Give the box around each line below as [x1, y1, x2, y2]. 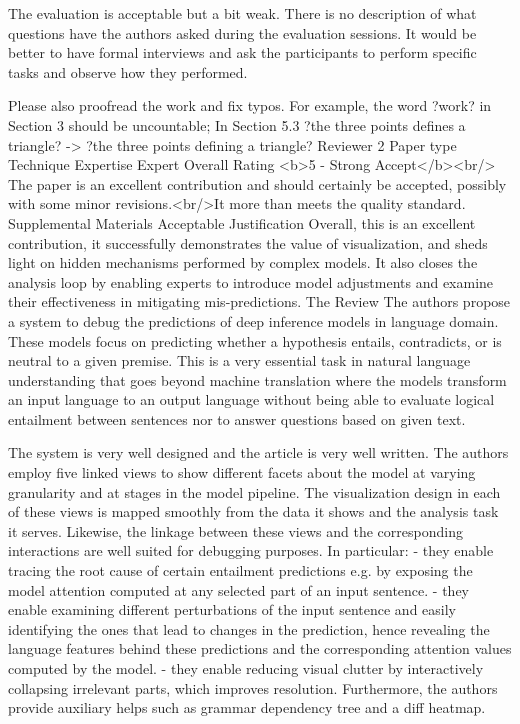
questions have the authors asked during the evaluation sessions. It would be [8, 22, 477, 43]
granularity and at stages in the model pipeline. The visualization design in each [8, 481, 501, 502]
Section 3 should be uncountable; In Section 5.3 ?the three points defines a [8, 114, 466, 135]
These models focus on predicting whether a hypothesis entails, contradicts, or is [8, 330, 502, 351]
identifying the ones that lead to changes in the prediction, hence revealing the [8, 618, 490, 639]
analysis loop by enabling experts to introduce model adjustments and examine [8, 271, 494, 292]
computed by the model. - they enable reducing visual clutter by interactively [8, 658, 484, 678]
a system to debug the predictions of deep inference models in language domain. [8, 310, 499, 331]
